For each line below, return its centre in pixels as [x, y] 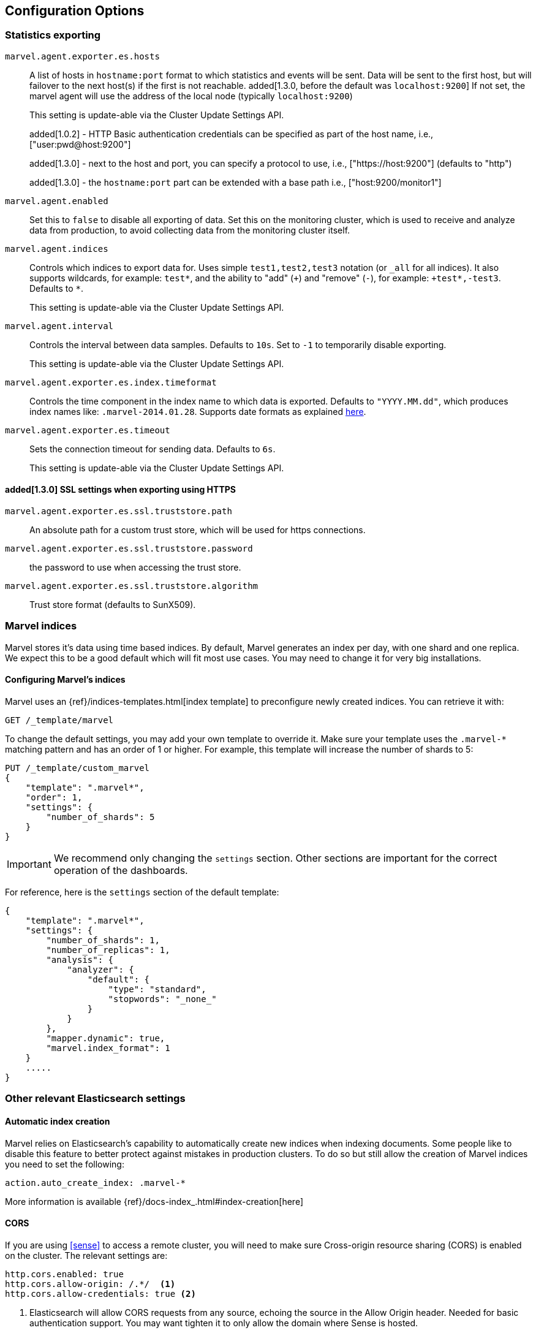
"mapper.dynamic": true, [106, 1038]
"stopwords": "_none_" [162, 999]
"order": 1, [54, 797]
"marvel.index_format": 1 [108, 1048]
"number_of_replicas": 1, [108, 950]
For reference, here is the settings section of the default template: [142, 892]
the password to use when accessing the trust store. [135, 568]
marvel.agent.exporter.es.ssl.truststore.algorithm [132, 586]
